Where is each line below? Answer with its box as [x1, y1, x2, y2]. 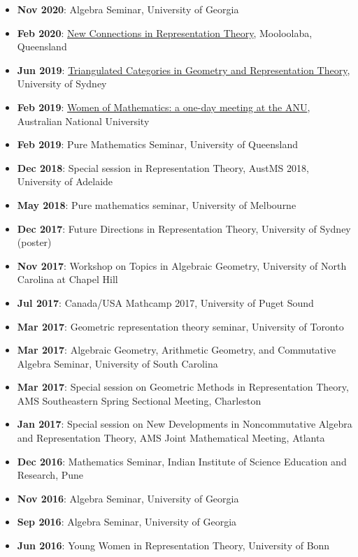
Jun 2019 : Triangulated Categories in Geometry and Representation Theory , [17, 62, 350, 77]
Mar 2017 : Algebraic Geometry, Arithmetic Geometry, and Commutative [17, 342, 336, 357]
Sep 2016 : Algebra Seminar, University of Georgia [17, 514, 237, 529]
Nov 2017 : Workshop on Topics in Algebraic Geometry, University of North [17, 258, 347, 273]
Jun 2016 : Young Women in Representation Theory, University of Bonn [17, 538, 330, 553]
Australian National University [17, 113, 150, 128]
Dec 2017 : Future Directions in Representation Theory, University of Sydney [17, 221, 351, 236]
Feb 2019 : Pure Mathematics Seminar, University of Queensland [17, 137, 298, 152]
